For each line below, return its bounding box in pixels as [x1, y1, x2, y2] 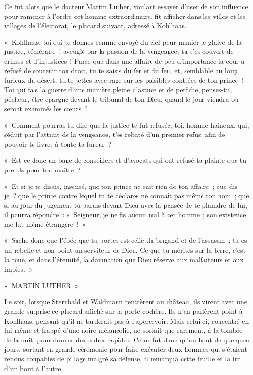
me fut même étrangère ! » [4, 219, 86, 229]
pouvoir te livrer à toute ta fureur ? [4, 138, 112, 149]
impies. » [4, 264, 33, 274]
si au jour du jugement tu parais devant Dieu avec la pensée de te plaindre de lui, [4, 200, 247, 210]
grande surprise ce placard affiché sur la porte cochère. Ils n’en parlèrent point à [4, 306, 243, 316]
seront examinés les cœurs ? [4, 103, 88, 113]
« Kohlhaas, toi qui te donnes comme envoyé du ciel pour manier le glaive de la [4, 36, 242, 47]
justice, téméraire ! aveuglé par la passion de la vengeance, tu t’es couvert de [4, 46, 234, 56]
